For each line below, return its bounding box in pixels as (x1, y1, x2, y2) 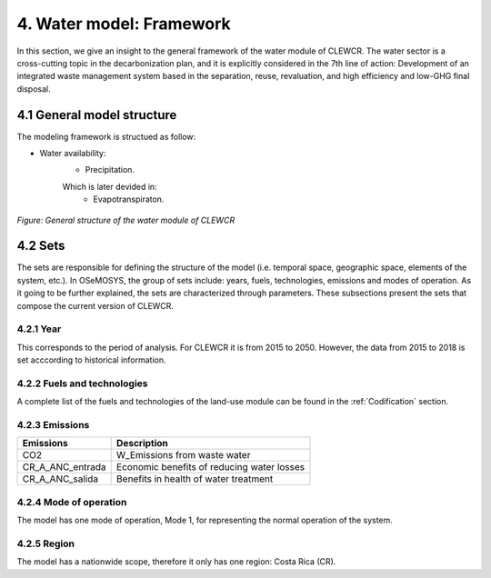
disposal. (16, 83, 51, 95)
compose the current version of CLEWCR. (16, 300, 175, 311)
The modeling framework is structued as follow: (16, 131, 196, 142)
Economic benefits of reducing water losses (116, 461, 306, 473)
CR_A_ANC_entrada (22, 461, 106, 473)
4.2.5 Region (16, 537, 75, 550)
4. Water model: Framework (16, 14, 231, 34)
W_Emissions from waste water (116, 449, 251, 462)
